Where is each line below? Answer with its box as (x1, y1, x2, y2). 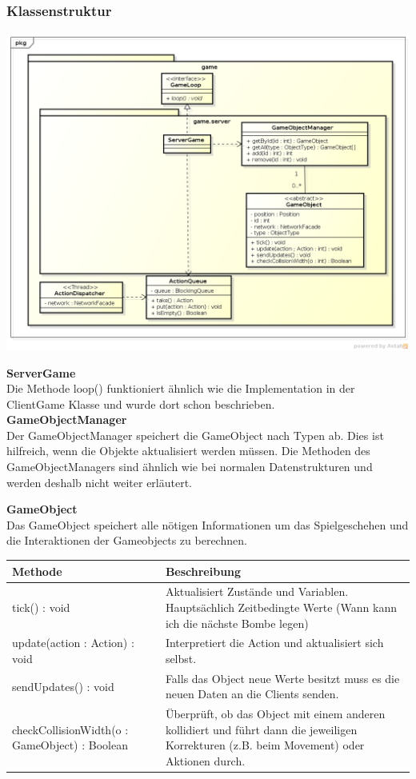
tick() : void (12, 598, 70, 615)
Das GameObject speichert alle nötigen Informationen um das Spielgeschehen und (6, 516, 409, 533)
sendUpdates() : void (12, 677, 114, 694)
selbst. (165, 650, 197, 667)
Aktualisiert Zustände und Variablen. (165, 583, 349, 600)
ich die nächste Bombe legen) (165, 614, 309, 631)
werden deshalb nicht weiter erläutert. (6, 473, 193, 490)
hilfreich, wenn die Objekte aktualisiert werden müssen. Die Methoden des (6, 442, 370, 459)
